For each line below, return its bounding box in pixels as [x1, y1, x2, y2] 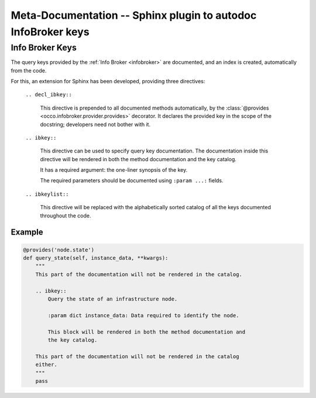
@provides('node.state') [23, 246, 95, 253]
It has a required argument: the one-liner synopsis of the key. [40, 166, 188, 174]
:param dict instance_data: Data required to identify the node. [47, 312, 239, 319]
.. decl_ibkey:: [25, 91, 73, 98]
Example [11, 227, 43, 237]
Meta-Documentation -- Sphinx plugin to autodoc [11, 9, 257, 22]
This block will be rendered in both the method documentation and [47, 328, 246, 335]
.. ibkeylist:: [25, 191, 70, 198]
